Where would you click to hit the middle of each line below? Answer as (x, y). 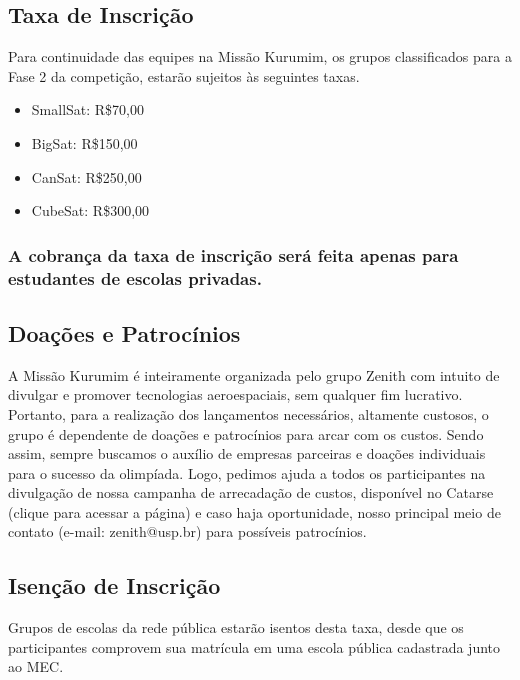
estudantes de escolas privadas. (135, 277)
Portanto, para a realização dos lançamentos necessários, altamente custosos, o (248, 413)
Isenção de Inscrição (114, 585)
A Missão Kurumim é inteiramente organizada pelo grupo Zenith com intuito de (254, 374)
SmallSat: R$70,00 (88, 109)
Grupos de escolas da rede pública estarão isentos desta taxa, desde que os (236, 627)
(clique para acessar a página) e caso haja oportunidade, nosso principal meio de (254, 511)
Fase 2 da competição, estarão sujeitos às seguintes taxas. (184, 75)
